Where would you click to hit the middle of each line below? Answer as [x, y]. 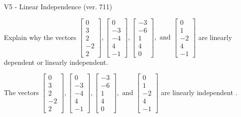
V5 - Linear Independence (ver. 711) [58, 6]
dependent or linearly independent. [56, 62]
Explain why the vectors [40, 37]
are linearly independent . [199, 92]
